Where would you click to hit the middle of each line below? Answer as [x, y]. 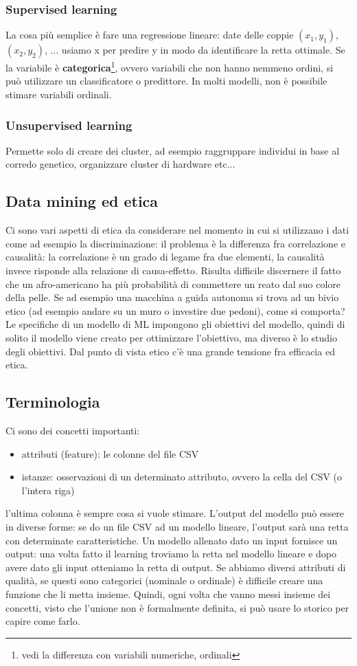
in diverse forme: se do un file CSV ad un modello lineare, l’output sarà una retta [177, 526]
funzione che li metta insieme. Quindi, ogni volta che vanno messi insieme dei [168, 593]
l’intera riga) [48, 490]
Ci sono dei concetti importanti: [73, 430]
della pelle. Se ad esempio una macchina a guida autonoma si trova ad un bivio [172, 297]
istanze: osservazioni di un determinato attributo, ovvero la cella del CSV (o [182, 477]
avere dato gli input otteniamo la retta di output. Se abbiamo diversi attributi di [176, 567]
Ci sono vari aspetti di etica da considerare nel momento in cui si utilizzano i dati [177, 230]
